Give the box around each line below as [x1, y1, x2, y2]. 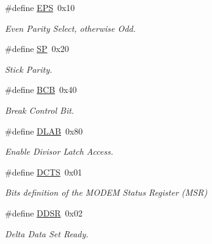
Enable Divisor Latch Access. [5, 145, 114, 158]
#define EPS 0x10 [5, 1, 75, 13]
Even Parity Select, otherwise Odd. [5, 21, 136, 34]
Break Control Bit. [5, 103, 75, 116]
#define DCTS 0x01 [5, 165, 82, 178]
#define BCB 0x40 [5, 83, 77, 96]
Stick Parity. [5, 62, 53, 75]
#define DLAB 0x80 [5, 124, 83, 137]
